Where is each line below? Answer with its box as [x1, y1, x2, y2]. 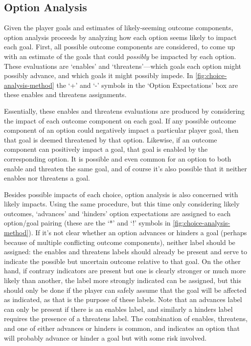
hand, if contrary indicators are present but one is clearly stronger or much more [4, 265, 246, 276]
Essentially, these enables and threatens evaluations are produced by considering [4, 105, 245, 116]
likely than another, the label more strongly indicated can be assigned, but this [4, 275, 242, 285]
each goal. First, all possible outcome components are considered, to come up [4, 41, 235, 52]
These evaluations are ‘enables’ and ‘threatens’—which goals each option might [4, 61, 241, 71]
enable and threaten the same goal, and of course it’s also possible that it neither [4, 163, 247, 173]
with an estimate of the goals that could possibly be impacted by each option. [4, 51, 236, 61]
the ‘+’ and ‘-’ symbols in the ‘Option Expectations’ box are [56, 80, 238, 90]
